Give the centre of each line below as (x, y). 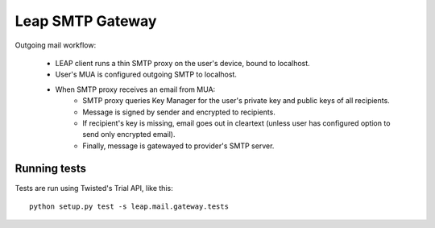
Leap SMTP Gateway (86, 21)
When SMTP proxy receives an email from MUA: (135, 89)
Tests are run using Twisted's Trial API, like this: (94, 188)
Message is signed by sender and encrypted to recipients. (179, 112)
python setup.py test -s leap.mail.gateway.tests (129, 206)
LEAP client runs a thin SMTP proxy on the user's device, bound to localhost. (182, 63)
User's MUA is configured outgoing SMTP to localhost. (146, 75)
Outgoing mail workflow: (56, 45)
